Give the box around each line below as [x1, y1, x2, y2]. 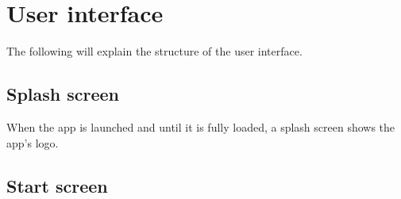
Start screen [6, 173, 108, 197]
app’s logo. [6, 134, 59, 151]
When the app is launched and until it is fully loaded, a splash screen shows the [6, 118, 395, 135]
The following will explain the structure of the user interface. [6, 43, 303, 59]
